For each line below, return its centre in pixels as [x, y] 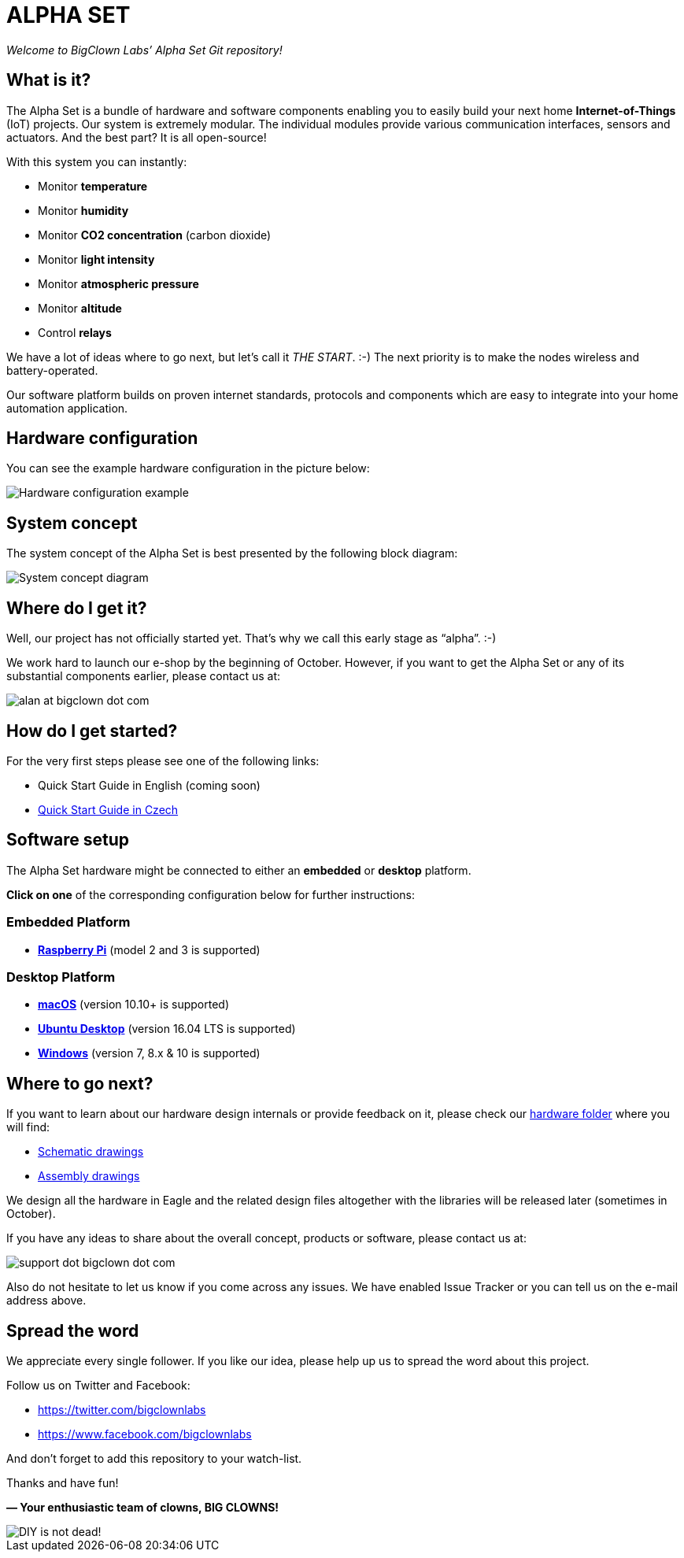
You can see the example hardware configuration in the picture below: [188, 468]
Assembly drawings [89, 1176]
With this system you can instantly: [97, 161]
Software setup [68, 840]
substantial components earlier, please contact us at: [144, 676]
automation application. [67, 408]
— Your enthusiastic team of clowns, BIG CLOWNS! [143, 1507]
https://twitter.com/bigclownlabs [122, 1410]
